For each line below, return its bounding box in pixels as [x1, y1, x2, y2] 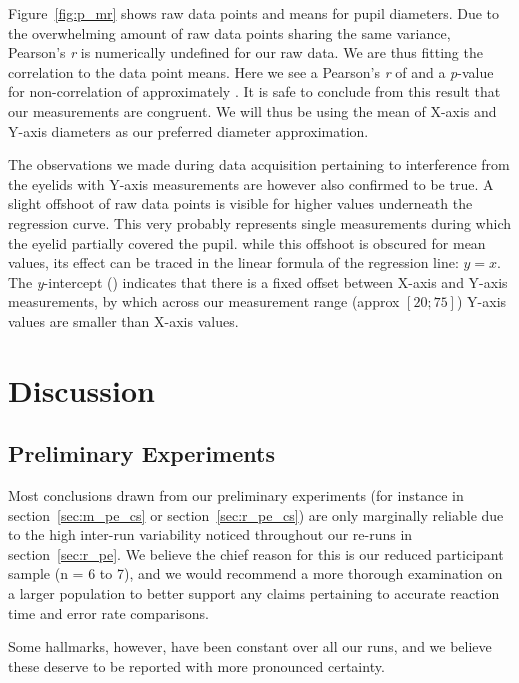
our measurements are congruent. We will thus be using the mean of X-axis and [8, 100, 497, 121]
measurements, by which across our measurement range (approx [8, 291, 400, 312]
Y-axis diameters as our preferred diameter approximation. [8, 120, 369, 141]
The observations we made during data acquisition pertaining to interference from [8, 154, 510, 175]
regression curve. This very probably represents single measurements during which [8, 212, 512, 233]
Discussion [8, 369, 155, 410]
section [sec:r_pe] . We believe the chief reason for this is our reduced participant [8, 543, 504, 564]
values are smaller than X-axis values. [8, 310, 239, 331]
